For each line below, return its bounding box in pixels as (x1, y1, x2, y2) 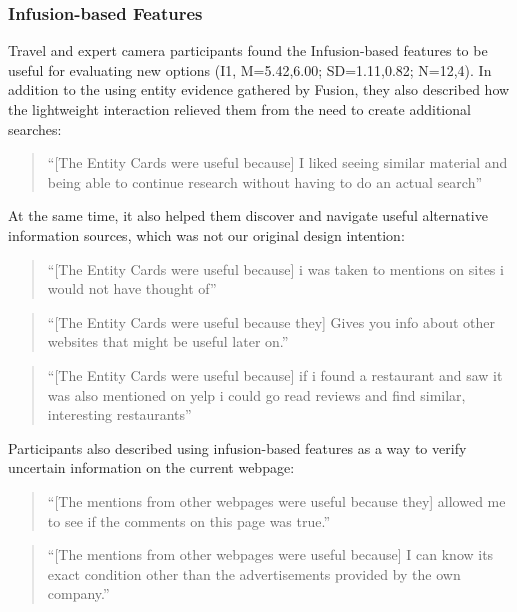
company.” (47, 583, 110, 604)
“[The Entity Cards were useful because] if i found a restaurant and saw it (47, 364, 503, 385)
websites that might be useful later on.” (47, 331, 289, 352)
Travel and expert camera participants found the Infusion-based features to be (8, 40, 488, 61)
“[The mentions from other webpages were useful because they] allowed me (47, 490, 506, 511)
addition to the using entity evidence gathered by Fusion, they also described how (8, 79, 510, 100)
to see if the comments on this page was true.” (47, 510, 331, 531)
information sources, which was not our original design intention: (8, 224, 405, 245)
